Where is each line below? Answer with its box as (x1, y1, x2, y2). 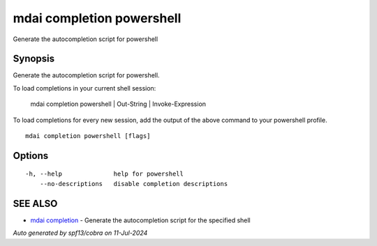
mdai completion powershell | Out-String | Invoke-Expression (30, 100, 206, 108)
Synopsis (13, 53, 55, 65)
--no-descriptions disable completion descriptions (39, 180, 228, 187)
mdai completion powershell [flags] (25, 132, 151, 140)
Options (13, 150, 49, 162)
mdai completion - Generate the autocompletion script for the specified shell (30, 216, 251, 224)
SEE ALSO (13, 197, 58, 209)
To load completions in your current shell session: (13, 84, 156, 92)
